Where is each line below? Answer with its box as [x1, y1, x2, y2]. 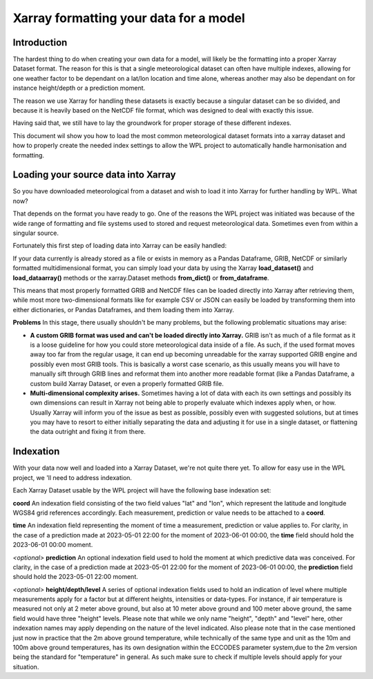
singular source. [12, 229, 59, 238]
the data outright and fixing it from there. [30, 428, 146, 436]
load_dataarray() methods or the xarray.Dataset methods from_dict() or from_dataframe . [12, 274, 269, 282]
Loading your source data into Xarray [12, 169, 176, 181]
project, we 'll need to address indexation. [12, 473, 133, 481]
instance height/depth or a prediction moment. [12, 84, 146, 93]
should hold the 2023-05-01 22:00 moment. [12, 573, 138, 581]
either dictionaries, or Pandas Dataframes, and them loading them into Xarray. [12, 305, 234, 314]
